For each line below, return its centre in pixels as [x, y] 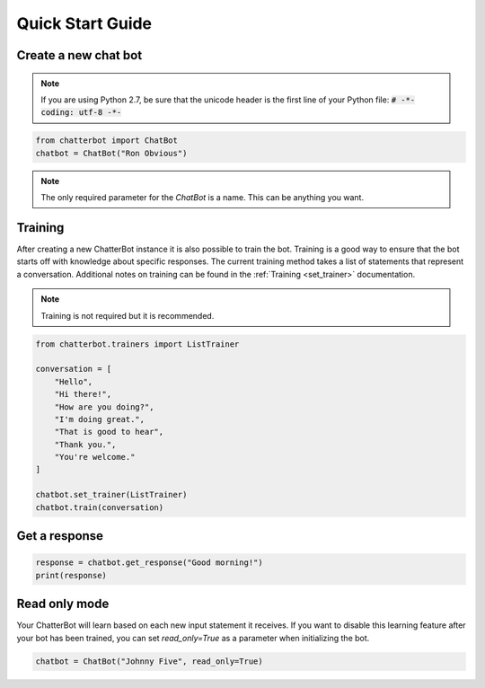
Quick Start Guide [84, 23]
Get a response [60, 536]
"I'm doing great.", [100, 419]
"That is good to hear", [109, 432]
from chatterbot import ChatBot [107, 141]
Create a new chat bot [79, 55]
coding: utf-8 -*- [81, 113]
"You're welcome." [95, 457]
